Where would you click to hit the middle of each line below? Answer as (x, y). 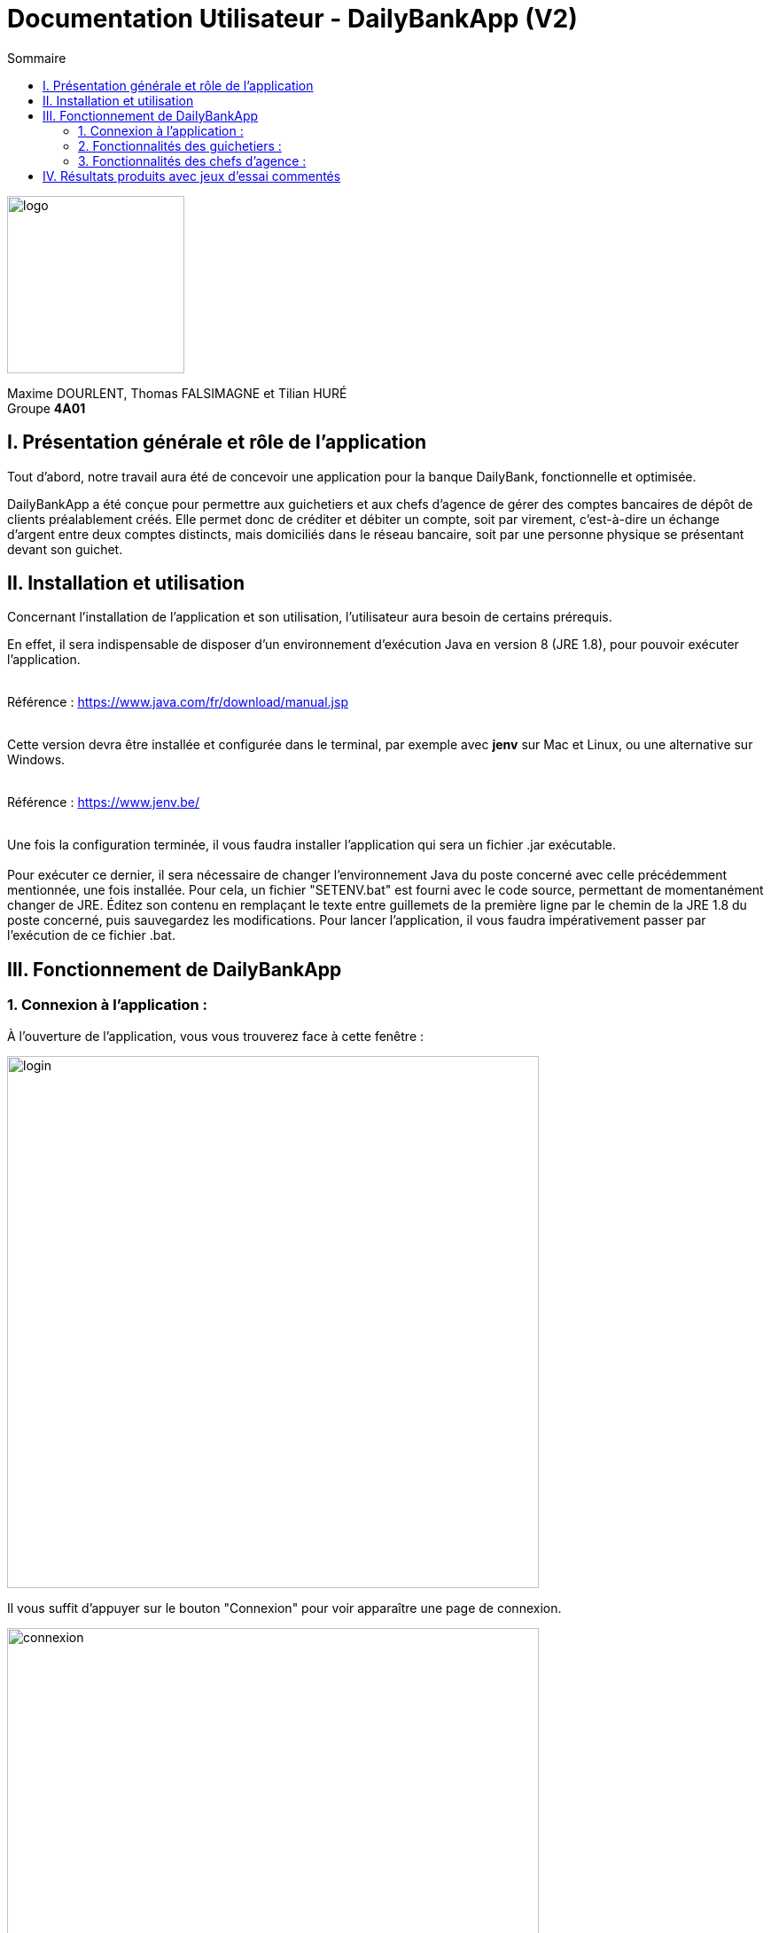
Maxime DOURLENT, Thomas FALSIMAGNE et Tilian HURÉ (177, 393)
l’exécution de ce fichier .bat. (91, 935)
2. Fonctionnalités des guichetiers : (180, 145)
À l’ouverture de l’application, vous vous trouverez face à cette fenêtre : (216, 1036)
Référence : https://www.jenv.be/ (104, 802)
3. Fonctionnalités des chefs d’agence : (192, 160)
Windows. (36, 760)
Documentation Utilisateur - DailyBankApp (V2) (292, 19)
